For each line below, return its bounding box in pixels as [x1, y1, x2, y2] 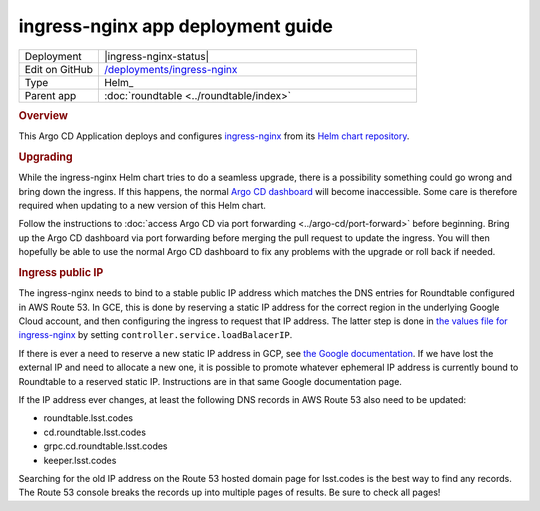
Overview [18, 108, 69, 122]
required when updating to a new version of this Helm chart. [18, 200, 267, 212]
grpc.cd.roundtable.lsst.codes [43, 440, 169, 452]
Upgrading [18, 150, 73, 164]
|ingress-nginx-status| [103, 49, 210, 63]
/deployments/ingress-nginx [103, 62, 238, 76]
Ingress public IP [18, 265, 104, 279]
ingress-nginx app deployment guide [18, 15, 334, 37]
